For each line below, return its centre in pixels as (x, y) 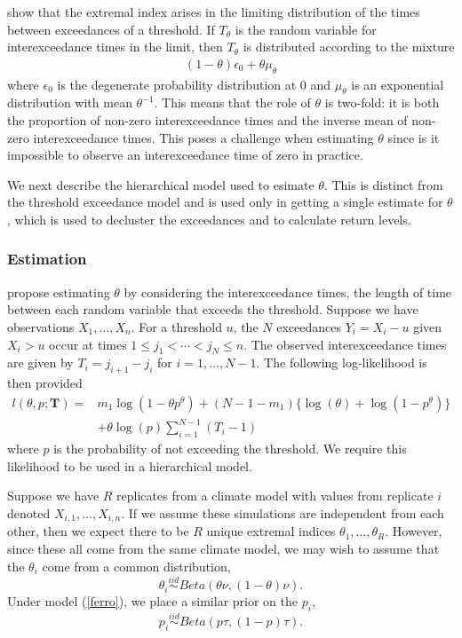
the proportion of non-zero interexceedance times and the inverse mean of (207, 120)
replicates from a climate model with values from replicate (275, 496)
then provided (45, 383)
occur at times (88, 344)
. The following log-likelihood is (342, 362)
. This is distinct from (383, 184)
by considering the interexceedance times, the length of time (288, 291)
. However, (414, 531)
